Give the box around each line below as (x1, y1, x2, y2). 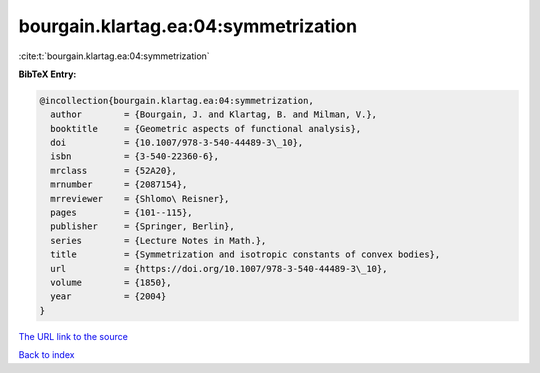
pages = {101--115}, (50, 207, 194, 219)
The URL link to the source (18, 330, 129, 342)
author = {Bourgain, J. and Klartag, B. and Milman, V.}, (50, 109, 378, 120)
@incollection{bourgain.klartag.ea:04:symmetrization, (39, 95, 314, 106)
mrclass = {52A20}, (50, 165, 177, 176)
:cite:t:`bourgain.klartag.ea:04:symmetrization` (18, 50, 210, 62)
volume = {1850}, (50, 277, 172, 288)
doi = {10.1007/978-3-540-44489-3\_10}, (50, 137, 304, 149)
